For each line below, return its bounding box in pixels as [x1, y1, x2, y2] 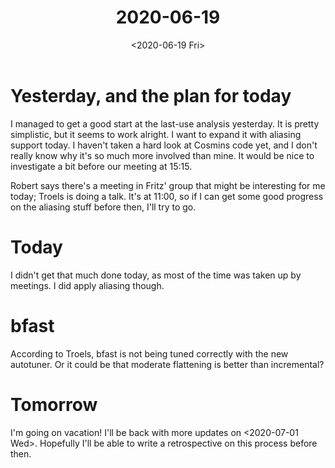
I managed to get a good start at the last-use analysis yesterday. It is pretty [10, 117, 320, 130]
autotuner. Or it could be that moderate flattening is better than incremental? [10, 358, 325, 370]
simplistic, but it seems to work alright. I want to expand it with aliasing [10, 128, 302, 140]
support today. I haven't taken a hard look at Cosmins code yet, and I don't [10, 139, 318, 151]
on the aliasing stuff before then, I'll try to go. [10, 201, 197, 213]
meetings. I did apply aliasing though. [10, 279, 165, 291]
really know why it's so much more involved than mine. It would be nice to [10, 149, 315, 161]
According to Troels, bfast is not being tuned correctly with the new [10, 347, 289, 360]
